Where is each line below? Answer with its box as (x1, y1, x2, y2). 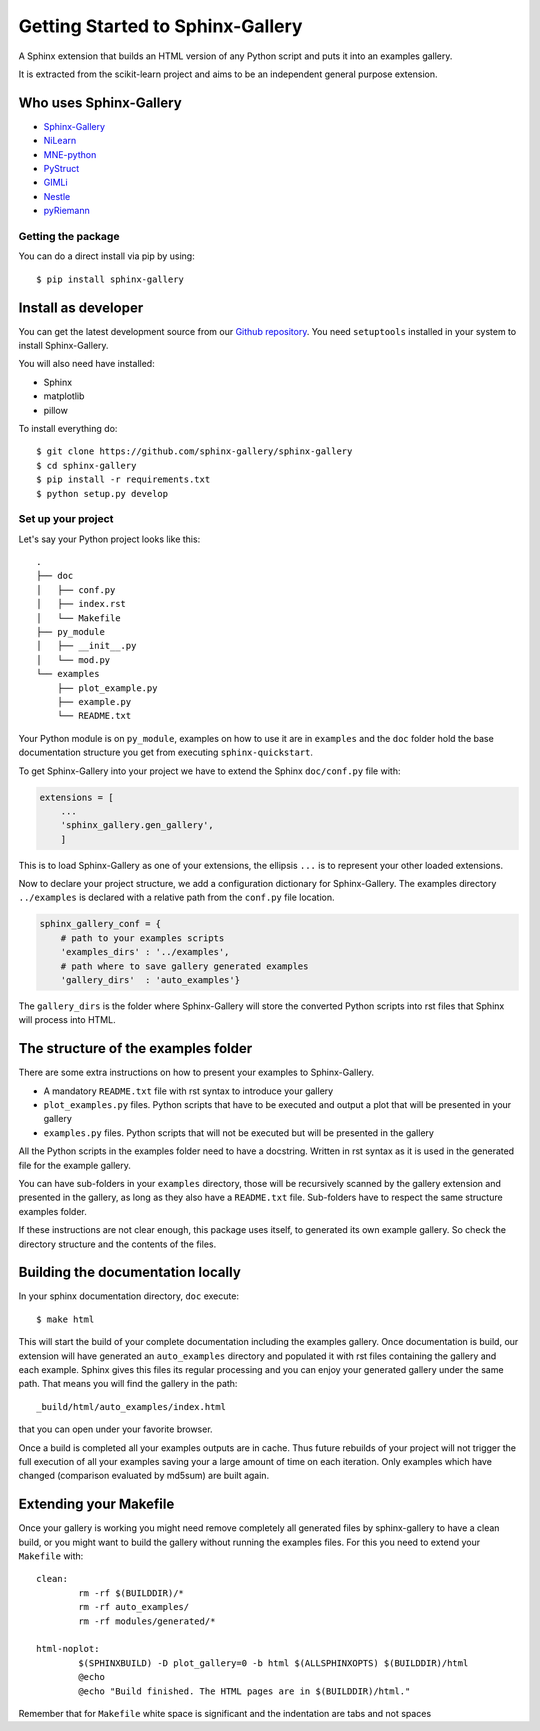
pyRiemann (43, 205, 90, 217)
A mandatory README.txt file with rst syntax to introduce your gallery (43, 1085, 334, 1097)
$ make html (36, 1313, 95, 1325)
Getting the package (18, 229, 120, 243)
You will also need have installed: (18, 358, 155, 370)
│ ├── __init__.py (36, 640, 137, 652)
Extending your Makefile (18, 1496, 175, 1513)
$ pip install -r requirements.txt (36, 474, 211, 485)
